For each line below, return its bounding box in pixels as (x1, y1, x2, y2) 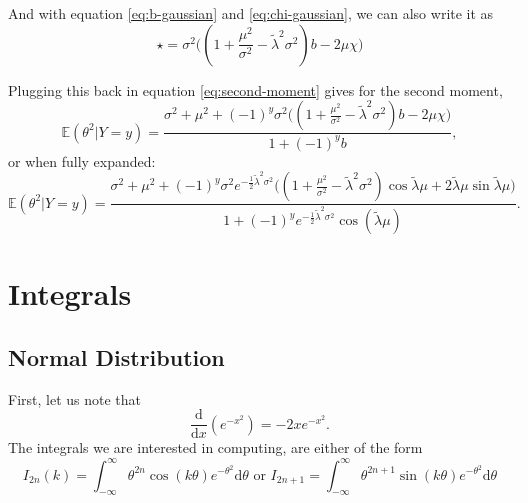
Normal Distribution (8, 342, 225, 372)
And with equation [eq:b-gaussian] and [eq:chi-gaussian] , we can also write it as (8, 3, 494, 23)
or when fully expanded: (8, 150, 156, 171)
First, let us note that (8, 388, 141, 409)
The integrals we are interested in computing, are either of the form (8, 437, 423, 458)
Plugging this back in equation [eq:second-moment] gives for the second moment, (8, 79, 503, 100)
